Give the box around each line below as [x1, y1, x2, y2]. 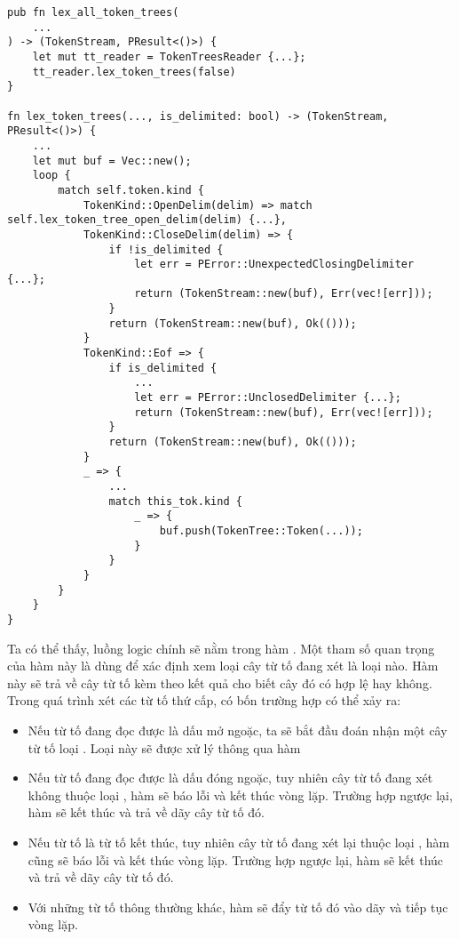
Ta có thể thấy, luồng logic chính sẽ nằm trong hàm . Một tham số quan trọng [7, 638, 435, 657]
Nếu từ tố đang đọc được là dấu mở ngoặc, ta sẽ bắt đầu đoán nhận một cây [28, 720, 447, 739]
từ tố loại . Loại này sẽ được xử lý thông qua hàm [28, 738, 301, 757]
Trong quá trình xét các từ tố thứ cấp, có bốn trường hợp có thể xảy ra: [7, 691, 401, 710]
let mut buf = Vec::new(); [32, 154, 192, 167]
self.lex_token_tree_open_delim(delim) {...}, [7, 213, 287, 227]
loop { [32, 169, 71, 182]
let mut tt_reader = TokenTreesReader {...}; [32, 50, 306, 63]
